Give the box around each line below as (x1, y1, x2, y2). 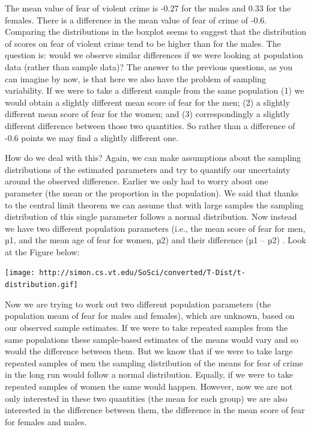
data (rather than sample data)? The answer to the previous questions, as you (5, 60, 292, 73)
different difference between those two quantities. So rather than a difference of (5, 119, 295, 132)
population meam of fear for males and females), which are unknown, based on (5, 309, 295, 322)
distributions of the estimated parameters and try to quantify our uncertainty (5, 163, 291, 175)
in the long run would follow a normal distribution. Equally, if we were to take (5, 368, 293, 381)
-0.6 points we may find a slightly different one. (5, 131, 179, 144)
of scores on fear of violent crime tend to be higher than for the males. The (5, 37, 281, 49)
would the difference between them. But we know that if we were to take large (5, 345, 293, 357)
